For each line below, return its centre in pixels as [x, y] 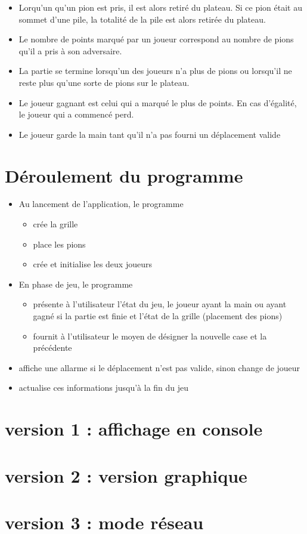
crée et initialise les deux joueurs [92, 264]
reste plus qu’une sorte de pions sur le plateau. [104, 82]
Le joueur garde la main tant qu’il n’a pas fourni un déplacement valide [150, 134]
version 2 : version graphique [126, 475]
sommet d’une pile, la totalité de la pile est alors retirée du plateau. [142, 19]
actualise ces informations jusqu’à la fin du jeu [104, 388]
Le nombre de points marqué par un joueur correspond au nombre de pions [156, 39]
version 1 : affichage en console [134, 429]
